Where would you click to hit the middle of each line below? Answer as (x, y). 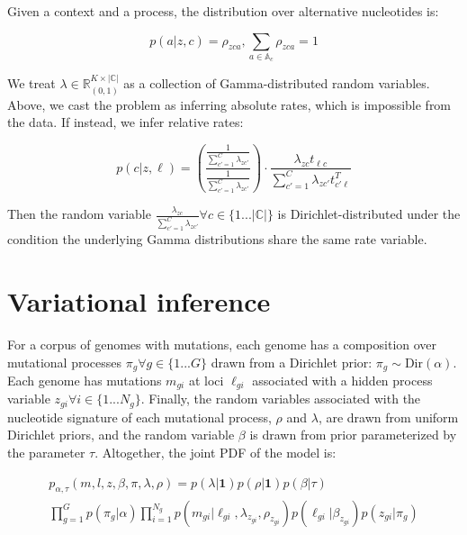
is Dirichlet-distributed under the (369, 214)
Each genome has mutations (85, 380)
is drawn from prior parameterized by (353, 435)
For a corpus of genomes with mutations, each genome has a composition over (222, 344)
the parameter (46, 453)
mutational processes (65, 362)
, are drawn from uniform (388, 417)
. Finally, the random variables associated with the (281, 399)
